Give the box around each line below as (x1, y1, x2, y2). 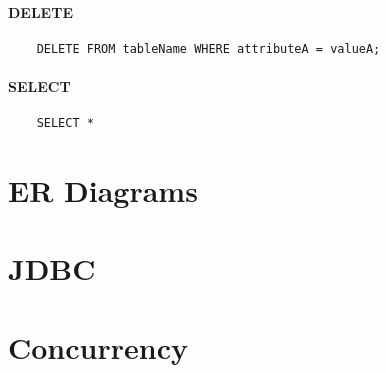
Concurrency (8, 326, 188, 367)
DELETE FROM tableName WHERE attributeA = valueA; (36, 41, 381, 56)
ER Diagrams (8, 170, 198, 211)
